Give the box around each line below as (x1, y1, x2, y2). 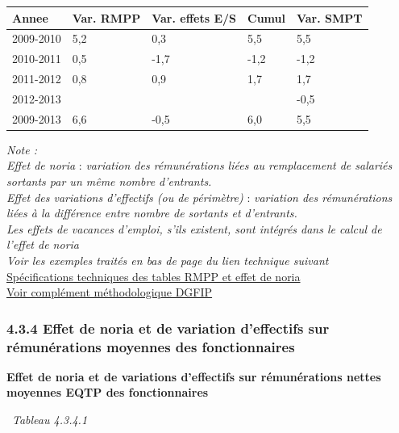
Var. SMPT (296, 9, 363, 26)
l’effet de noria (6, 236, 79, 253)
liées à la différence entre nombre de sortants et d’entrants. (6, 204, 297, 221)
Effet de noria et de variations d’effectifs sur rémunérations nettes (6, 368, 381, 385)
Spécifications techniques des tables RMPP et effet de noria (6, 267, 301, 284)
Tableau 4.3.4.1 (12, 411, 88, 428)
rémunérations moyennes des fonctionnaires (6, 336, 295, 356)
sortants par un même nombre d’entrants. (6, 173, 212, 189)
